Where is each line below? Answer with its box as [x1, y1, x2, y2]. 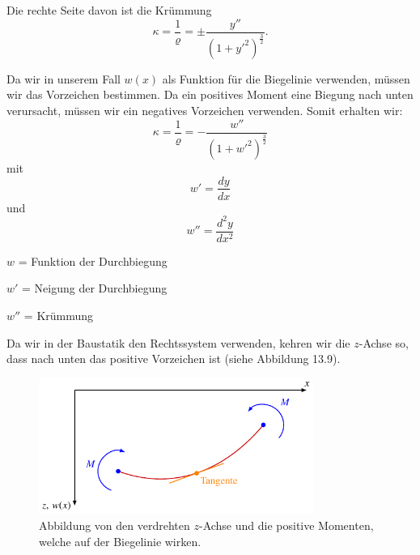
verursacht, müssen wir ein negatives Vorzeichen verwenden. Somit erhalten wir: [6, 102, 403, 119]
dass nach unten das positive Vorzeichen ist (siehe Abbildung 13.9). [6, 350, 341, 367]
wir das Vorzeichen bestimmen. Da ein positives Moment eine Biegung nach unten [6, 86, 414, 103]
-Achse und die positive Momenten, [198, 517, 374, 534]
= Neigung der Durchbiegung [22, 280, 168, 297]
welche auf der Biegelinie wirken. [39, 532, 202, 549]
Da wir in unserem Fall [6, 70, 121, 87]
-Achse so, [358, 334, 409, 351]
